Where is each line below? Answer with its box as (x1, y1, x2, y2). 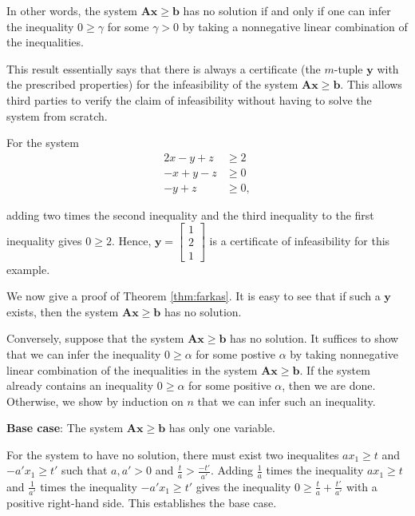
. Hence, (111, 232, 152, 248)
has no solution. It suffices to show (230, 330, 399, 347)
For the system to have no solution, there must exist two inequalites (6, 446, 339, 462)
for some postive (196, 345, 276, 362)
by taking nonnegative (290, 345, 399, 362)
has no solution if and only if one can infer (183, 2, 391, 18)
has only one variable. (168, 419, 275, 436)
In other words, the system (6, 2, 138, 18)
